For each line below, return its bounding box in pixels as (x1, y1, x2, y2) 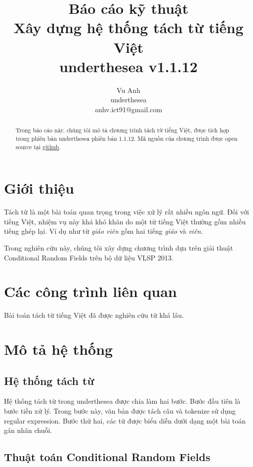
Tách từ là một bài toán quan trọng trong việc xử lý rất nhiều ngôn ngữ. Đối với (4, 207, 249, 217)
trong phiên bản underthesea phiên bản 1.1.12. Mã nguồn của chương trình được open (15, 134, 238, 142)
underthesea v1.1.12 (59, 56, 198, 76)
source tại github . (15, 142, 61, 151)
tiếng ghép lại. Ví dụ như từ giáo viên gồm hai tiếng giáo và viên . (4, 226, 203, 236)
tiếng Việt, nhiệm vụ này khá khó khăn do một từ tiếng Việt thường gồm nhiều (4, 216, 246, 226)
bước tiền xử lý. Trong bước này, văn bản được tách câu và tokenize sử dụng (4, 406, 236, 416)
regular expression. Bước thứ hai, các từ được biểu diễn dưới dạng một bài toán (4, 415, 246, 425)
